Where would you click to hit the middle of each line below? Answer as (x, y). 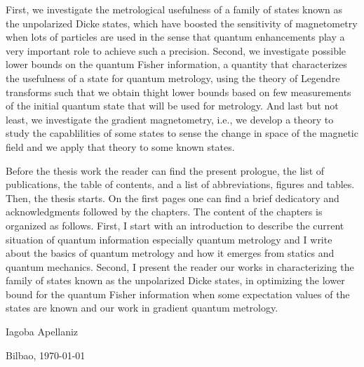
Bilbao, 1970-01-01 (46, 355)
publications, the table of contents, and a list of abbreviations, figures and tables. (180, 184)
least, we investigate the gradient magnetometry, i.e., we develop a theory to (170, 119)
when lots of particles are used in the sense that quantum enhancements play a (175, 37)
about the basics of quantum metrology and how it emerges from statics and (170, 253)
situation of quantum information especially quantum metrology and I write (169, 239)
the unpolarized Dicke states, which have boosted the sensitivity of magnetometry (182, 23)
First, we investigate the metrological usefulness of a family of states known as (174, 9)
